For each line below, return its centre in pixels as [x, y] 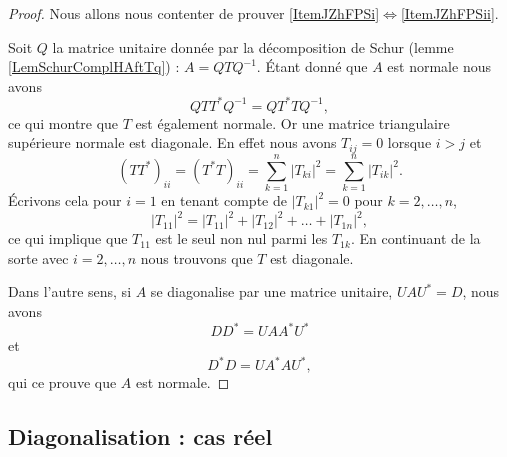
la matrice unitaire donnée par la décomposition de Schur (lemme [253, 46]
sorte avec [38, 257]
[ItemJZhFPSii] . [449, 13]
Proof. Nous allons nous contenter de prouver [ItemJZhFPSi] [194, 13]
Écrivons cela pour [65, 200]
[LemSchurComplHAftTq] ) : [94, 66]
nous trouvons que [196, 257]
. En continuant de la [415, 238]
